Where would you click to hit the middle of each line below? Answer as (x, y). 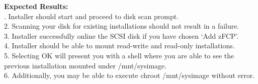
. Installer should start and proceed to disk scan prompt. (92, 16)
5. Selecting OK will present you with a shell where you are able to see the (119, 55)
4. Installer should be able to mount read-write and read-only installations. (119, 46)
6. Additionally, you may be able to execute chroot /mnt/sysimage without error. (130, 75)
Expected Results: (36, 6)
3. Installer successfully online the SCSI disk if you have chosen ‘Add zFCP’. (121, 35)
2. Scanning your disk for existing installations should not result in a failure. (122, 26)
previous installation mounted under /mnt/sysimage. (85, 65)
